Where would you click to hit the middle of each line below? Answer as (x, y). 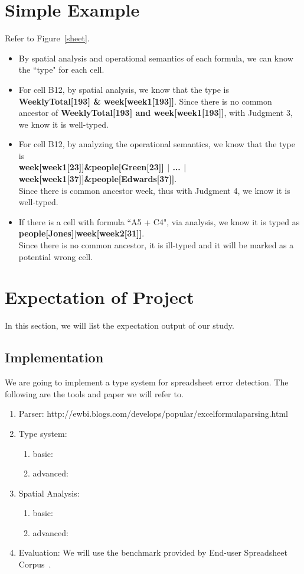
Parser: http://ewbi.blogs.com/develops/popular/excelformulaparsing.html (153, 414)
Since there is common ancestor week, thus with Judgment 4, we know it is (154, 190)
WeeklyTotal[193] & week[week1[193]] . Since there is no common (145, 101)
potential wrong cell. (56, 256)
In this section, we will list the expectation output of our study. (120, 325)
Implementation (54, 357)
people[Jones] (46, 233)
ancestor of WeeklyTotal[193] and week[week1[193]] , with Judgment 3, (156, 113)
